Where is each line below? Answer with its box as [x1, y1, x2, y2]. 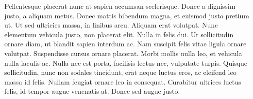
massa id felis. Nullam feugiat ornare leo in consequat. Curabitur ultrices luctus [4, 76, 241, 86]
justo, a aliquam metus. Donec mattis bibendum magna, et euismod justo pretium [4, 10, 249, 20]
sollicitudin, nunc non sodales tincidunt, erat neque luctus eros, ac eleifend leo [4, 67, 236, 77]
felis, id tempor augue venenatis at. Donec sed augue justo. [4, 86, 180, 96]
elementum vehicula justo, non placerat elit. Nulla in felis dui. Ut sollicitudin [4, 29, 234, 39]
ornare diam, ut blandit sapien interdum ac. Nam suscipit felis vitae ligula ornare [4, 39, 247, 49]
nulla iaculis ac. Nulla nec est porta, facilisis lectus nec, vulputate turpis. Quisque [4, 57, 247, 68]
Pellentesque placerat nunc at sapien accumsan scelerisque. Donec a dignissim [4, 1, 236, 11]
